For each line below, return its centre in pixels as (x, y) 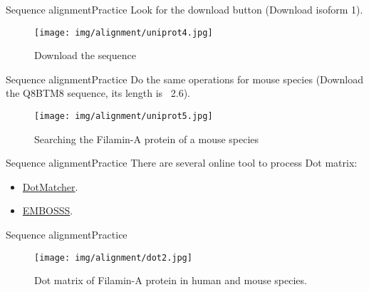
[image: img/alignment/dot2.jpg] (113, 257)
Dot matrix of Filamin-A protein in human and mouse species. (171, 280)
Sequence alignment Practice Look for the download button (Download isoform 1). (184, 9)
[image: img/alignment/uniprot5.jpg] (124, 116)
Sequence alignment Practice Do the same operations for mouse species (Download (184, 79)
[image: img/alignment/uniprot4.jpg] (124, 32)
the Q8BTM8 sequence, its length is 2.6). (98, 93)
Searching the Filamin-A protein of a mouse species (147, 139)
